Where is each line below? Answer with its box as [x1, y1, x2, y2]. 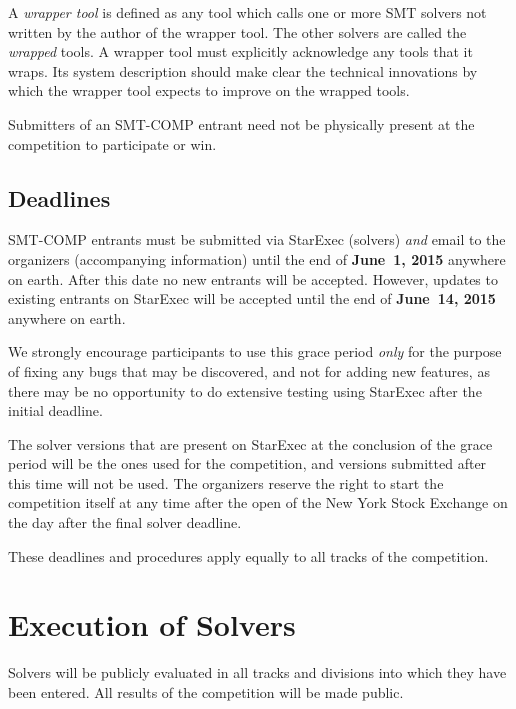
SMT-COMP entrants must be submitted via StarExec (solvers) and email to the [8, 229, 506, 250]
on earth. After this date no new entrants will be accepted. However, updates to [8, 268, 498, 289]
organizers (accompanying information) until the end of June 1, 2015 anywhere [8, 248, 506, 269]
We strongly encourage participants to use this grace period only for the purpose [8, 341, 502, 362]
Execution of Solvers [8, 604, 296, 645]
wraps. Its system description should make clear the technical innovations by [8, 60, 478, 81]
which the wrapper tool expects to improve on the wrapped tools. [8, 80, 410, 101]
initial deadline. [8, 400, 103, 421]
